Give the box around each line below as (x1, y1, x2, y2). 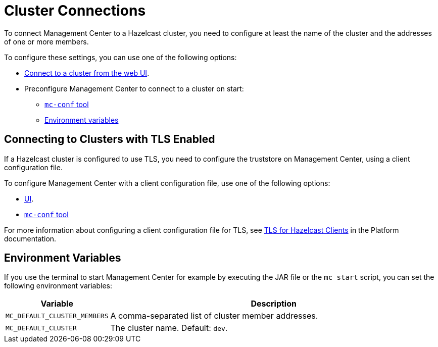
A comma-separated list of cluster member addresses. (110, 311, 318, 321)
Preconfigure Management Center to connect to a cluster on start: (24, 84, 244, 93)
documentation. (4, 234, 57, 243)
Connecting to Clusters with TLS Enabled (4, 133, 215, 146)
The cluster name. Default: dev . (110, 323, 228, 333)
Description (251, 299, 297, 309)
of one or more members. (4, 37, 89, 46)
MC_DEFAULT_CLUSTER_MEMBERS (6, 312, 109, 320)
